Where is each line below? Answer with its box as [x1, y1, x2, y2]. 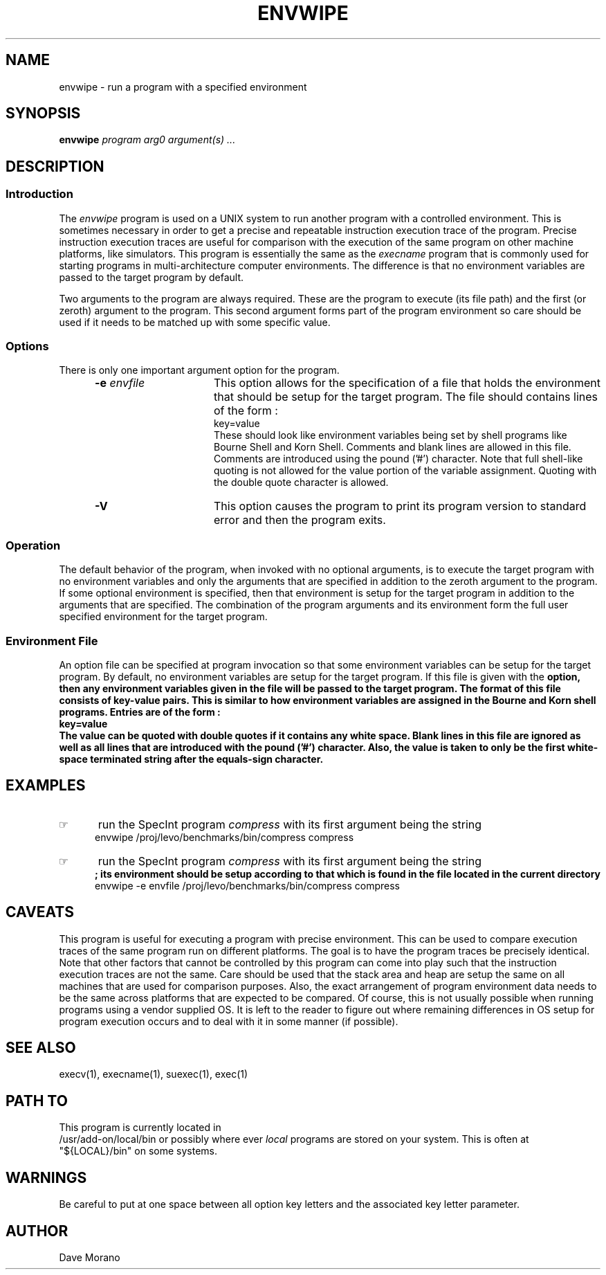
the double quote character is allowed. [214, 476, 389, 489]
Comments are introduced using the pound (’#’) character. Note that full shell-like [214, 453, 583, 465]
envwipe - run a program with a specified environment [59, 80, 307, 93]
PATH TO [6, 1092, 68, 1110]
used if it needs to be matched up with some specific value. [59, 316, 331, 328]
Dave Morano [59, 1251, 120, 1263]
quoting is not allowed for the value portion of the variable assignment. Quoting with [214, 464, 597, 477]
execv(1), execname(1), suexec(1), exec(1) [59, 1068, 248, 1080]
